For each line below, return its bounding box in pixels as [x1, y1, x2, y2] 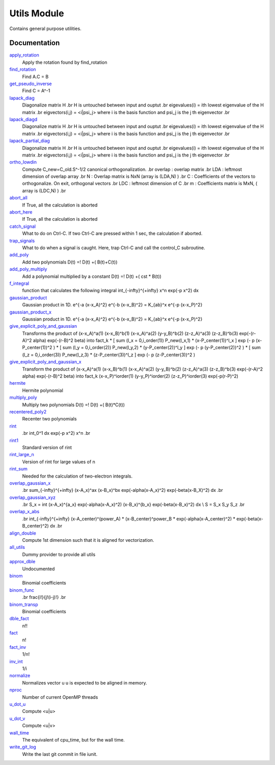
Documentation [9, 39, 60, 47]
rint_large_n [9, 452, 34, 458]
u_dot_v [9, 715, 25, 721]
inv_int [9, 658, 23, 665]
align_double [9, 530, 37, 536]
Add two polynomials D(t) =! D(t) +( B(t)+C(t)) [22, 259, 118, 265]
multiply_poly [9, 394, 38, 401]
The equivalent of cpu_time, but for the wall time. [22, 736, 125, 743]
